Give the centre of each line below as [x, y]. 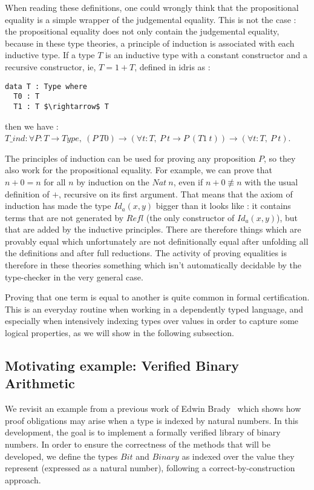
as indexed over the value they [238, 456]
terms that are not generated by [64, 217]
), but [287, 217]
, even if [188, 181]
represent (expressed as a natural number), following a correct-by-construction [150, 468]
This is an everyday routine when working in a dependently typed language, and [154, 309]
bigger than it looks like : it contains [223, 206]
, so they [280, 158]
